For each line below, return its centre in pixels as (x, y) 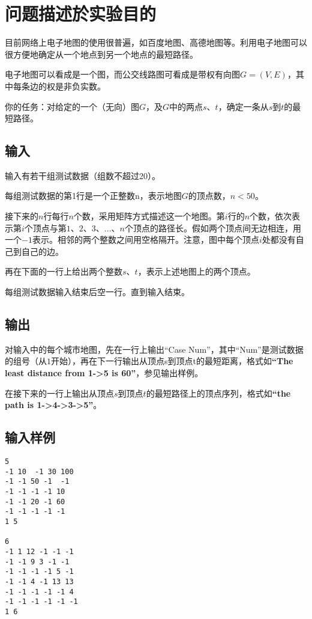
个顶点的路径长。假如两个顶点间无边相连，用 (213, 227)
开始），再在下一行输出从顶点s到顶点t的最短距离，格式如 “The (172, 361)
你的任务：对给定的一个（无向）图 (72, 106)
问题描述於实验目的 (81, 14)
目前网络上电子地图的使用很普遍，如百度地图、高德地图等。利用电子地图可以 (156, 42)
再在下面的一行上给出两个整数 (64, 271)
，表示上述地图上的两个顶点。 (196, 271)
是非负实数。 (80, 86)
